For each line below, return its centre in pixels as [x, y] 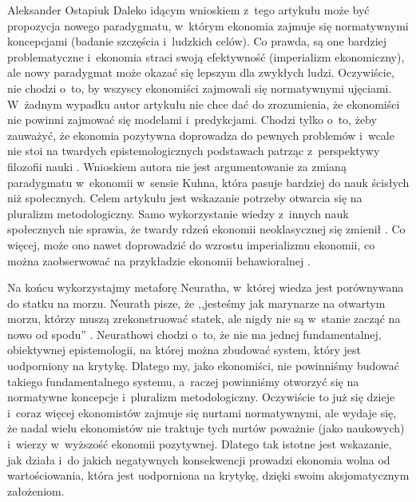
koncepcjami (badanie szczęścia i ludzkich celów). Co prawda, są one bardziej [197, 41]
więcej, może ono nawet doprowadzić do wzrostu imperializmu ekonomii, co [191, 244]
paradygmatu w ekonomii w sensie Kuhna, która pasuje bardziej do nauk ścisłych [208, 182]
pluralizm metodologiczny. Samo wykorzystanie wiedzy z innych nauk [178, 213]
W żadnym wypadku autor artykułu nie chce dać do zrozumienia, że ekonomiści [204, 104]
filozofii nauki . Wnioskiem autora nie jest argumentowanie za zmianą [177, 166]
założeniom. [36, 490]
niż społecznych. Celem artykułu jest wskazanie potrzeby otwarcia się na [185, 198]
